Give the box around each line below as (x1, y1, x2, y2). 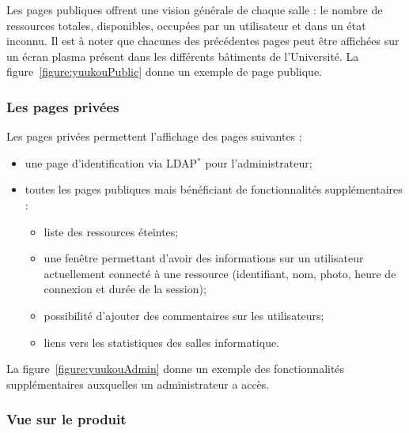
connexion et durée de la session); (44, 281, 206, 297)
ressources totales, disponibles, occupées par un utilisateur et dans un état (6, 17, 366, 33)
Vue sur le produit (6, 409, 127, 429)
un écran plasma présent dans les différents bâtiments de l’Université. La (6, 47, 359, 64)
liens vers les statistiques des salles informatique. (44, 333, 280, 350)
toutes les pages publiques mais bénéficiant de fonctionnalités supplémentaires (25, 181, 403, 198)
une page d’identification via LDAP (25, 154, 198, 171)
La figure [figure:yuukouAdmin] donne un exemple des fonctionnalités (6, 360, 345, 377)
